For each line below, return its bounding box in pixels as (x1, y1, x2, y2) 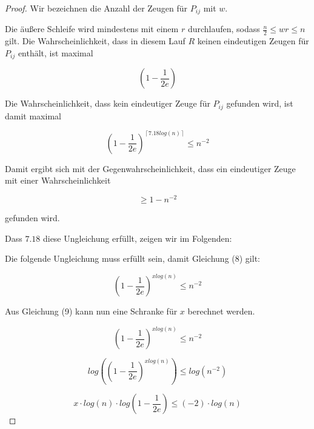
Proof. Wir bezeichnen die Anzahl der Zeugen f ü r (5, 2, 188, 14)
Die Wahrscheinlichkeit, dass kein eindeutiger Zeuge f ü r (5, 97, 210, 110)
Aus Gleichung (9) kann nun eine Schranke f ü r (5, 305, 178, 318)
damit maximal (5, 109, 61, 122)
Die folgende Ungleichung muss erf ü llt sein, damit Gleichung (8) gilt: (5, 252, 260, 265)
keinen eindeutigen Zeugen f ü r (197, 35, 309, 47)
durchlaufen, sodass (187, 22, 260, 35)
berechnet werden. (187, 305, 255, 318)
